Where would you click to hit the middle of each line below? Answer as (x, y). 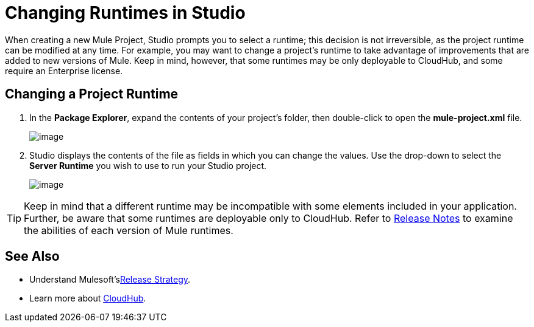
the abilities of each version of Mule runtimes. (129, 230)
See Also (32, 256)
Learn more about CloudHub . (88, 298)
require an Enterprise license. (64, 71)
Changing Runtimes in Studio (125, 13)
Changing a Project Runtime (92, 94)
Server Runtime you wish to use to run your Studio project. (148, 165)
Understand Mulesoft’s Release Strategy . (110, 280)
